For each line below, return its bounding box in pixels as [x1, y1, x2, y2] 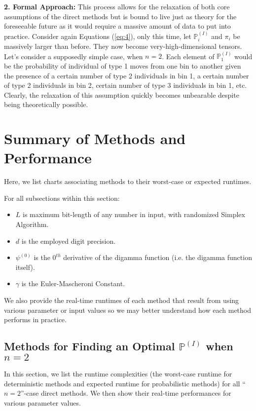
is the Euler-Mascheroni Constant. [21, 278, 125, 289]
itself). [15, 262, 35, 272]
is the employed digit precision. [21, 235, 116, 246]
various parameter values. [4, 397, 81, 408]
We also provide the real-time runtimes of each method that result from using [4, 295, 239, 305]
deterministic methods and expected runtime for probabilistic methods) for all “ [4, 378, 246, 388]
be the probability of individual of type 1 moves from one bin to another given [4, 61, 241, 71]
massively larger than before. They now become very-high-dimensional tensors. [4, 41, 242, 51]
